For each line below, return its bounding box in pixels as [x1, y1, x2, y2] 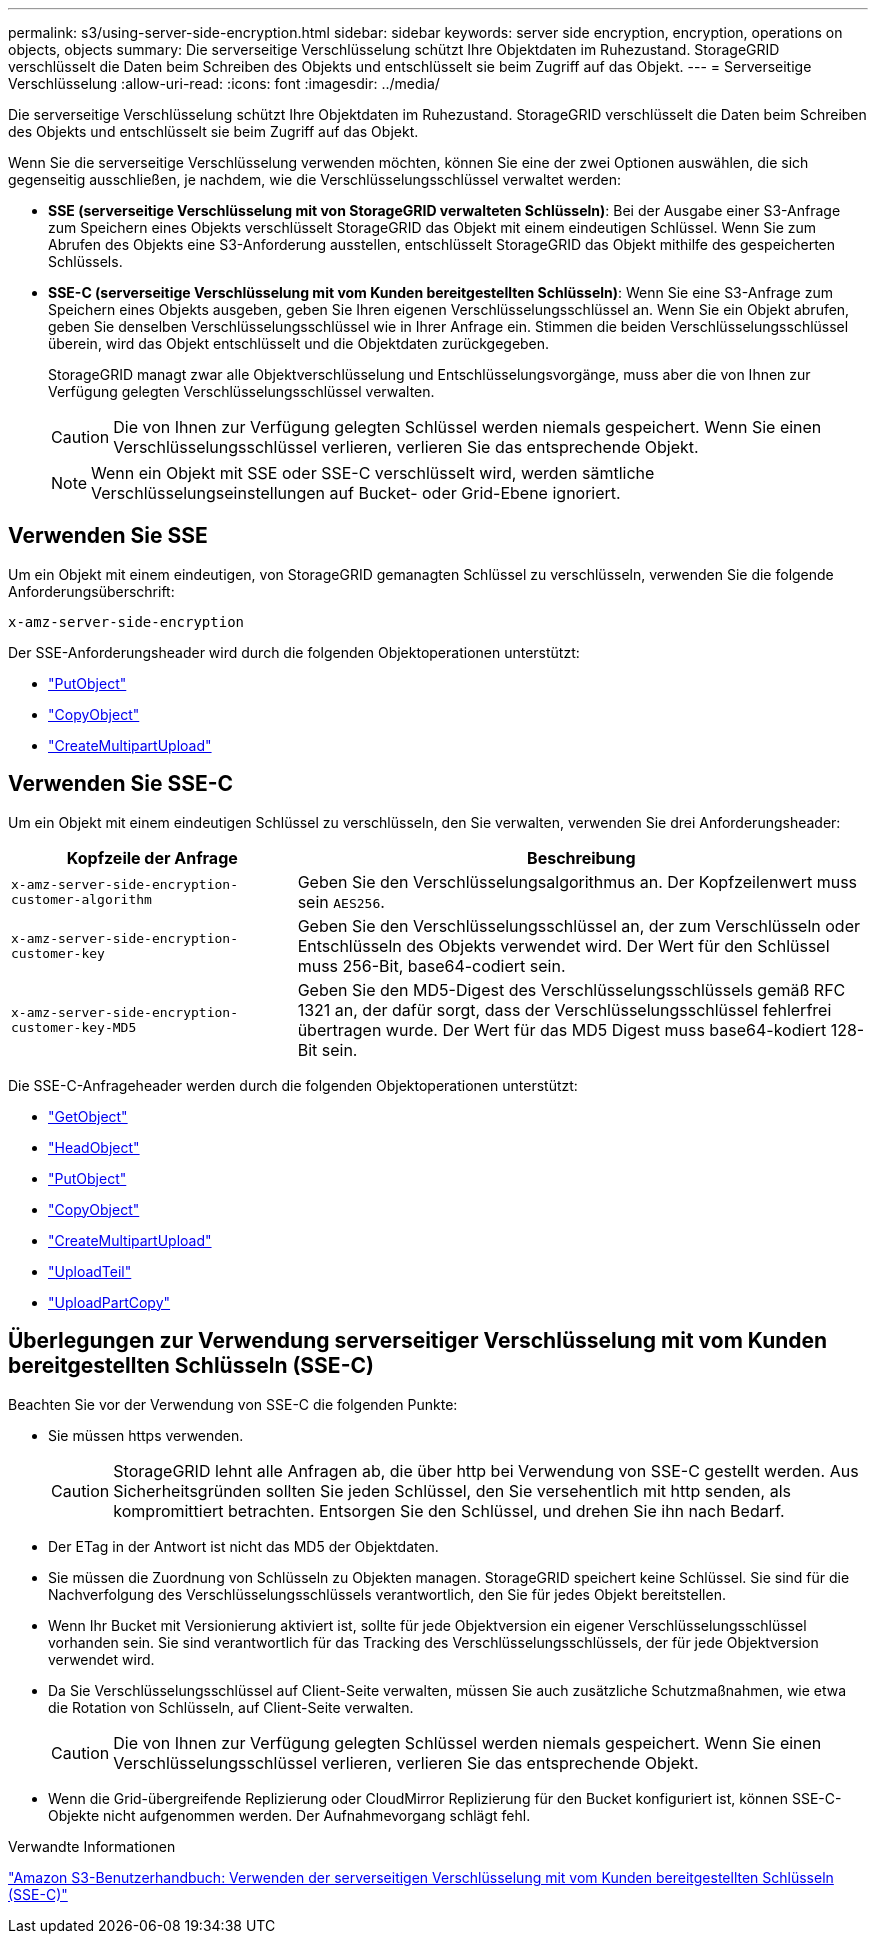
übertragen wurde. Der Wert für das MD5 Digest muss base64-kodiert [297, 1019, 827, 1040]
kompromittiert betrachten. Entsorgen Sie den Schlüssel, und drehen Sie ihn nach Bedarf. [113, 1500, 785, 1521]
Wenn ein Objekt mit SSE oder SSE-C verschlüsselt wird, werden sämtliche [91, 463, 655, 483]
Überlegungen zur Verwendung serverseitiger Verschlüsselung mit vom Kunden [8, 1328, 828, 1354]
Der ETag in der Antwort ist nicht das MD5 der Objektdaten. [48, 1537, 439, 1555]
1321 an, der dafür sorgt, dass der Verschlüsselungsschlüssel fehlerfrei [297, 999, 832, 1020]
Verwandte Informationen [8, 1837, 176, 1855]
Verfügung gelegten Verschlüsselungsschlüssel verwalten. [48, 383, 435, 400]
